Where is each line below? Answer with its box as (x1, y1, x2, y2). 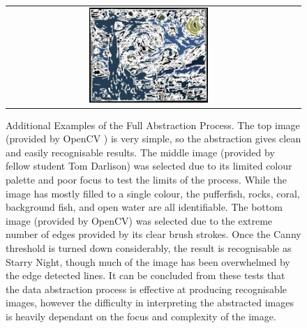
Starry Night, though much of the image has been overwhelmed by (6, 254, 290, 269)
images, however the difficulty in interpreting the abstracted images (6, 295, 294, 310)
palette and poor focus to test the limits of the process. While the (6, 172, 287, 187)
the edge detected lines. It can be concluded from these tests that (6, 268, 285, 283)
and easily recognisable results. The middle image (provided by (6, 144, 275, 159)
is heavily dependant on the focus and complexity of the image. (6, 309, 276, 323)
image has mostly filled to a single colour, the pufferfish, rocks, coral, (6, 186, 300, 200)
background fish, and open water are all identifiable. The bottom (6, 200, 283, 214)
